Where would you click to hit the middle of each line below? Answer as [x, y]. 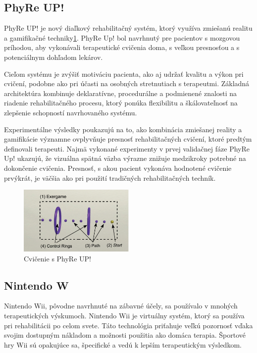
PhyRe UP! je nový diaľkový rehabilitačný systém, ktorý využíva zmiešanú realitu [128, 28]
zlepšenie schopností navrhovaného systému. [71, 112]
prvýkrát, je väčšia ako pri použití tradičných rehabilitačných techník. [110, 177]
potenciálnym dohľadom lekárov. [53, 57]
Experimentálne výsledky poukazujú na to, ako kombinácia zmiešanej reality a [123, 129]
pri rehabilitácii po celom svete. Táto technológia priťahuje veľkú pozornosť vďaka [128, 325]
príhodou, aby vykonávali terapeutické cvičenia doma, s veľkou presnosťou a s [122, 47]
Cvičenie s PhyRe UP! [57, 258]
